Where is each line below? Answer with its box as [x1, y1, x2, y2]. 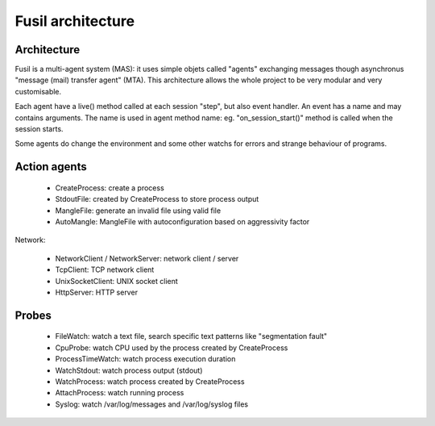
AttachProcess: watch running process [55, 388, 184, 398]
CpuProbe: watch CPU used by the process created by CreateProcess [55, 343, 288, 353]
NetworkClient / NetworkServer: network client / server [55, 253, 239, 263]
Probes [14, 308, 52, 322]
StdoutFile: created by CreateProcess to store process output [55, 194, 259, 204]
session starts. [14, 124, 64, 134]
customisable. [14, 86, 62, 96]
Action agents [14, 160, 88, 173]
